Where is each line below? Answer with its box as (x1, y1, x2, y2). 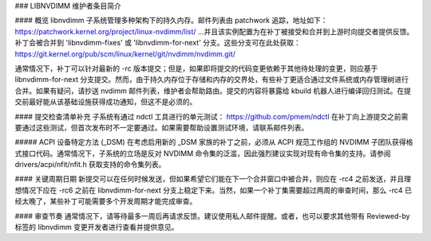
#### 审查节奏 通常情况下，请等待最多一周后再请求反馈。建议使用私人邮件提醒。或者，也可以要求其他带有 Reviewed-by (14, 211, 410, 220)
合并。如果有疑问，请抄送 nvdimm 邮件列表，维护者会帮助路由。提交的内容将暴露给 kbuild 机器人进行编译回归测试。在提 (14, 86, 411, 95)
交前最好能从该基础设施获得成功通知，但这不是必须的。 (14, 97, 197, 107)
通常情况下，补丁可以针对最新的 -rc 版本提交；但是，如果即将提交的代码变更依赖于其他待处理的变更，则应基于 (14, 64, 378, 73)
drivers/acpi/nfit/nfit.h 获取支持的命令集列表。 (14, 160, 166, 169)
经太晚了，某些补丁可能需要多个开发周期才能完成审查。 (14, 196, 197, 206)
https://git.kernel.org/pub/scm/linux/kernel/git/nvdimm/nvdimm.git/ (14, 49, 235, 59)
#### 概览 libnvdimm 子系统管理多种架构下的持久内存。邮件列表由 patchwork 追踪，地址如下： (14, 16, 328, 25)
